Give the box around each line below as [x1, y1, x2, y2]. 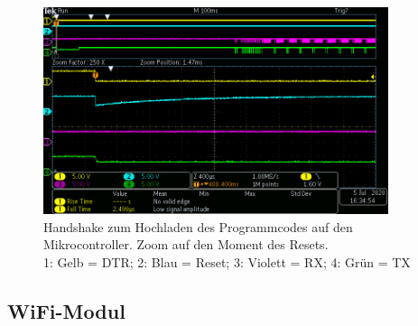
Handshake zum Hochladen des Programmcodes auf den [43, 217, 353, 236]
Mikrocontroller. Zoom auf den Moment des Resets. [43, 235, 329, 254]
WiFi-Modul [7, 296, 125, 324]
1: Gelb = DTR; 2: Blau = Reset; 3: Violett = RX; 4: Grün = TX [43, 252, 411, 271]
